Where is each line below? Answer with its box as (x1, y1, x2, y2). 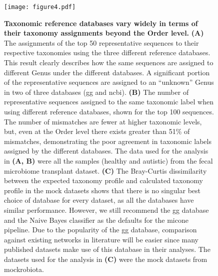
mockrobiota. (4, 263, 44, 274)
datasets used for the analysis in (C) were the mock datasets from (4, 253, 207, 264)
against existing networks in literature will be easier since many (4, 234, 199, 244)
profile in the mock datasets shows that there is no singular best (4, 185, 201, 195)
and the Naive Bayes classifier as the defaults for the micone (4, 214, 188, 225)
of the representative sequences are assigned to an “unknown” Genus (4, 77, 214, 87)
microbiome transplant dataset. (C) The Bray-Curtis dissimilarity (4, 165, 207, 176)
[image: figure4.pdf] (4, 4, 76, 11)
